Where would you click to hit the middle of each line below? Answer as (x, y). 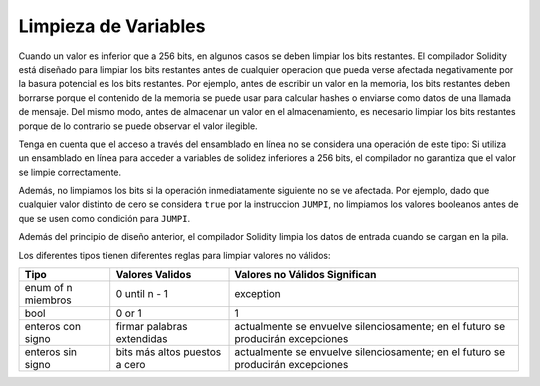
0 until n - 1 (142, 294)
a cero (130, 365)
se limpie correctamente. (70, 172)
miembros (48, 300)
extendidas (141, 339)
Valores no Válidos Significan (305, 275)
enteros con (53, 327)
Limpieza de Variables (112, 26)
